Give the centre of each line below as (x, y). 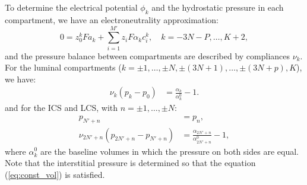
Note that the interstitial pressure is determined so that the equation (130, 163)
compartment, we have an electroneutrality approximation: (112, 19)
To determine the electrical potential (71, 7)
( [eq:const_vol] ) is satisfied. (55, 174)
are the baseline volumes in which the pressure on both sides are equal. (170, 151)
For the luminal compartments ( (63, 67)
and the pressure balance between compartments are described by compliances (148, 55)
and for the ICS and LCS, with (61, 108)
